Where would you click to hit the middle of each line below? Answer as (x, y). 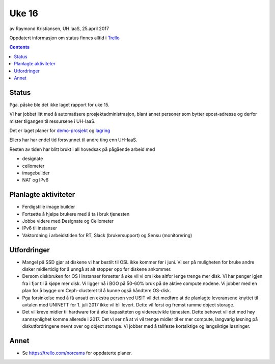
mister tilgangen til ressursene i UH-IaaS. (52, 121)
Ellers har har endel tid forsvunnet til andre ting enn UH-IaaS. (73, 140)
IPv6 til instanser (40, 228)
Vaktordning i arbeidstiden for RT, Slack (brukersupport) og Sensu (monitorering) (107, 235)
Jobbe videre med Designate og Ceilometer (68, 221)
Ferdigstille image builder (49, 207)
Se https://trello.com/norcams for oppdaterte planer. (77, 353)
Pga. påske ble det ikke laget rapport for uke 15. (59, 105)
